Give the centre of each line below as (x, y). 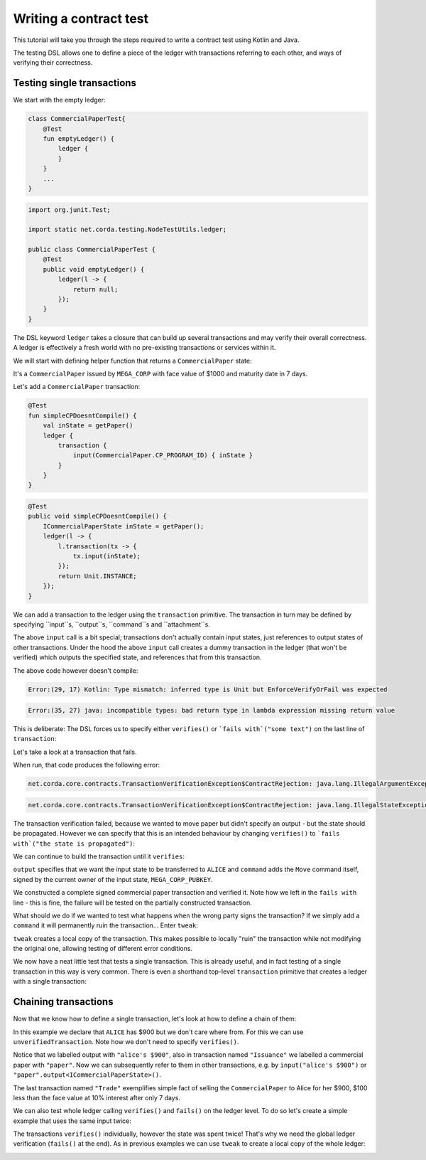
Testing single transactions (75, 83)
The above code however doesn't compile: (76, 670)
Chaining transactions (63, 1002)
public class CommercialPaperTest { (92, 250)
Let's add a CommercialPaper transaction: (77, 387)
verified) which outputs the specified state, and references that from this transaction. (137, 657)
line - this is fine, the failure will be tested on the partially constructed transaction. (132, 903)
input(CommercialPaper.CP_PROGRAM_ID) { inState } (163, 456)
